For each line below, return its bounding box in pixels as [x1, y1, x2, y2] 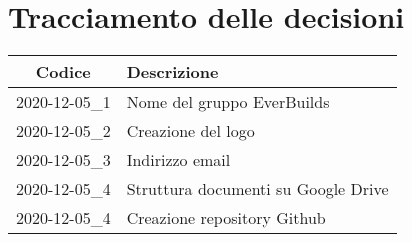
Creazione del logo [126, 119, 255, 143]
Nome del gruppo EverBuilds [126, 90, 330, 114]
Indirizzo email [126, 148, 231, 172]
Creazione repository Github [126, 206, 326, 230]
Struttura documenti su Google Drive [126, 177, 389, 201]
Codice [35, 60, 91, 84]
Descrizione [126, 60, 219, 84]
